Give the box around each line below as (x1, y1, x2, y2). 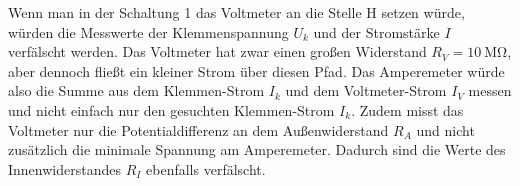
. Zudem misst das (351, 99, 464, 120)
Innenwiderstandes (8, 158, 121, 179)
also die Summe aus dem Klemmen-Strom (8, 80, 265, 101)
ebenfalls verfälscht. (146, 158, 266, 179)
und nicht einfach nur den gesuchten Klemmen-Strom (8, 99, 335, 120)
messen (468, 80, 512, 101)
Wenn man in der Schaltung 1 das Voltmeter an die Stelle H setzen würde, (8, 2, 465, 22)
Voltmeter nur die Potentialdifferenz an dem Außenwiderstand (8, 119, 389, 140)
